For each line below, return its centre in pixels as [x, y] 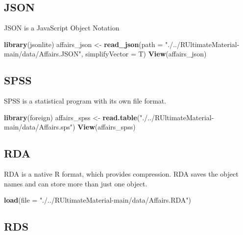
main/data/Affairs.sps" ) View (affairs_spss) [70, 127]
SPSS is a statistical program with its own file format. [85, 101]
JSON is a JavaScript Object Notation [62, 28]
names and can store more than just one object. [76, 183]
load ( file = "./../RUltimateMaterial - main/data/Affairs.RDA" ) [98, 200]
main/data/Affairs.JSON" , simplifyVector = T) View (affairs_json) [105, 54]
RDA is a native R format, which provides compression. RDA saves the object [121, 174]
